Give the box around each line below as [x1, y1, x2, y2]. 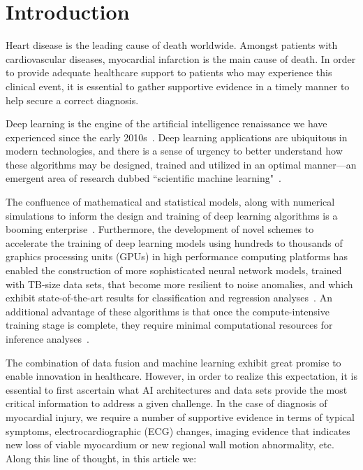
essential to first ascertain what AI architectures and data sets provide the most [6, 382, 348, 397]
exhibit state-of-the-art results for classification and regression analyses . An [6, 290, 332, 305]
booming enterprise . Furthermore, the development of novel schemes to [6, 222, 314, 236]
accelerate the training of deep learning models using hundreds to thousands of [6, 235, 343, 250]
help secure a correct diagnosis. [6, 92, 139, 107]
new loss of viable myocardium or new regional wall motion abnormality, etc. [6, 437, 334, 452]
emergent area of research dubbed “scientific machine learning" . [6, 171, 281, 185]
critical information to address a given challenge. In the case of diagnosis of [6, 396, 327, 411]
